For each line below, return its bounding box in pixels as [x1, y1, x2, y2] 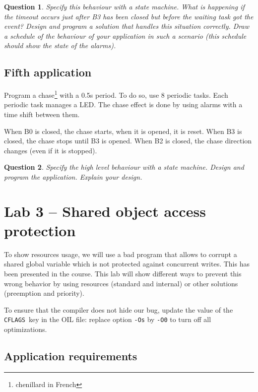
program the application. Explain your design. [4, 171, 142, 182]
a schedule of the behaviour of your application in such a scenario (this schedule [4, 30, 247, 41]
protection [4, 220, 76, 240]
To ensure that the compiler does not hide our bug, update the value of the [4, 304, 233, 315]
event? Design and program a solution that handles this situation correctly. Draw [4, 21, 250, 31]
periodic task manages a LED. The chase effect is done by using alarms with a [4, 99, 243, 110]
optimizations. [4, 324, 47, 334]
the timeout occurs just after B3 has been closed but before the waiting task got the [4, 11, 254, 21]
